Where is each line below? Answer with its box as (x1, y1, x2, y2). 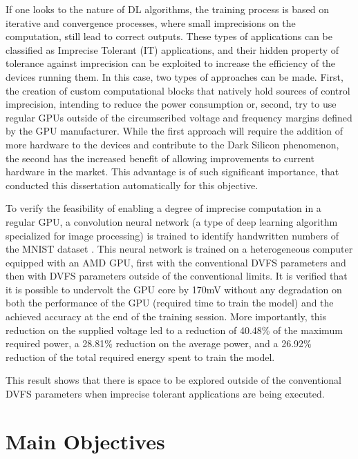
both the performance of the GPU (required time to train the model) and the (6, 295, 334, 310)
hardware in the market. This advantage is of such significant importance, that (6, 164, 339, 179)
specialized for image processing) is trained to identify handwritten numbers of (6, 228, 339, 242)
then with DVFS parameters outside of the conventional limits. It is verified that (6, 268, 348, 283)
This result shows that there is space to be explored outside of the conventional (6, 373, 341, 387)
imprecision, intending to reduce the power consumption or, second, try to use (6, 97, 337, 111)
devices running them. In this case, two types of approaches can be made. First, (6, 69, 343, 84)
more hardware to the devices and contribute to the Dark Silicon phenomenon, (6, 137, 339, 151)
